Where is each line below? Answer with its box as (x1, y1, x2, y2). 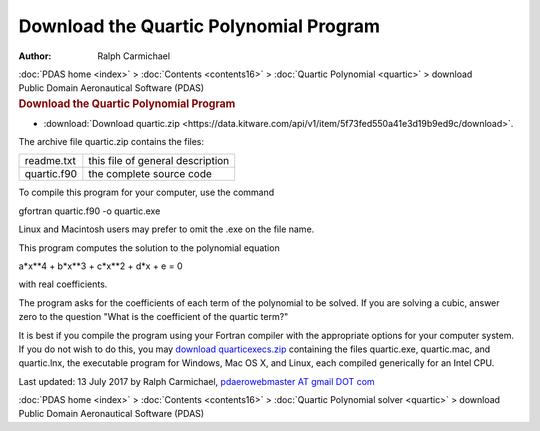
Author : (18, 50, 52, 62)
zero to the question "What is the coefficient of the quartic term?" (18, 311, 289, 323)
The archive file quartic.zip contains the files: (18, 135, 205, 147)
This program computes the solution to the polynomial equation (18, 241, 280, 254)
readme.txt (24, 154, 77, 168)
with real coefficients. (18, 278, 108, 290)
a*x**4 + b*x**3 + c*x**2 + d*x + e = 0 (18, 260, 183, 272)
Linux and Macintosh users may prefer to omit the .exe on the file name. (18, 223, 315, 235)
